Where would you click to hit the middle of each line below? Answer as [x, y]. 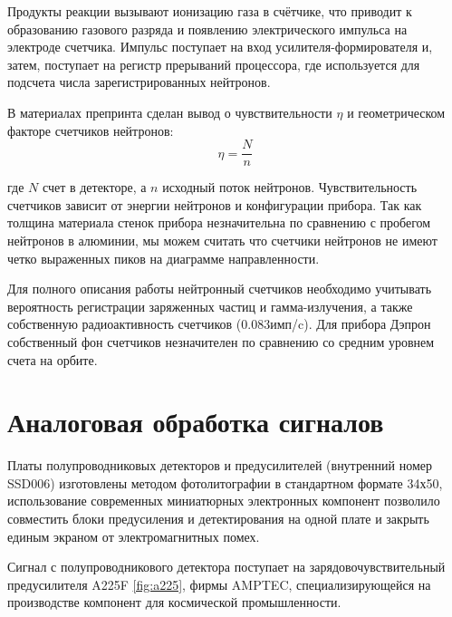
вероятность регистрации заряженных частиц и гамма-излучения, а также [210, 306]
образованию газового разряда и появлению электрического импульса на [207, 29]
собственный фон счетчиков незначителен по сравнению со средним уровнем [221, 341]
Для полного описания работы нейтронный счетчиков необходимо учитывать [220, 289]
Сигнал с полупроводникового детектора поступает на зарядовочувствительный [226, 567]
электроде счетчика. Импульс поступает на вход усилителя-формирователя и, [220, 47]
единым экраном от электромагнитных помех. [134, 536]
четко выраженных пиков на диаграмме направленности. [163, 258]
